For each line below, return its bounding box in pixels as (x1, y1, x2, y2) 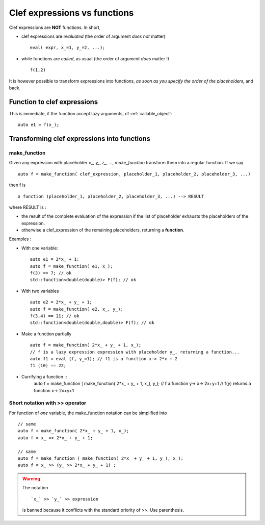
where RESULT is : (9, 204, 47, 210)
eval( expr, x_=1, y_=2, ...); (30, 45, 106, 50)
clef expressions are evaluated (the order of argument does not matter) (21, 33, 166, 39)
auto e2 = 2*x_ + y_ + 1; (30, 300, 93, 305)
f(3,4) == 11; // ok (30, 313, 79, 319)
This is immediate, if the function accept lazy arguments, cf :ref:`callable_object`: (9, 110, 173, 116)
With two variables (21, 288, 59, 294)
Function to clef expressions (9, 98, 98, 106)
